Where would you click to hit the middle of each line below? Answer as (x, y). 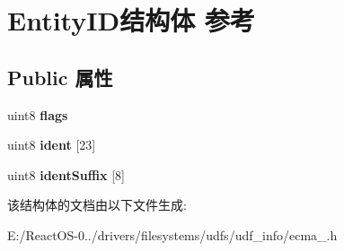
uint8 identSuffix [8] (66, 174)
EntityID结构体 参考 (131, 20)
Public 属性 (60, 77)
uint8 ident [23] (52, 145)
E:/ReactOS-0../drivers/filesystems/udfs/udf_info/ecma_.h (172, 234)
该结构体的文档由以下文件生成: (97, 205)
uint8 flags (38, 114)
